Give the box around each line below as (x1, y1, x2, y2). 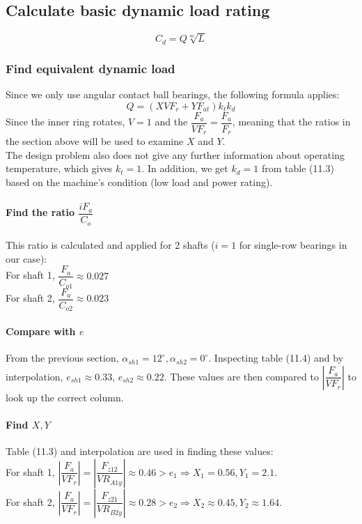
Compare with (6, 324, 76, 339)
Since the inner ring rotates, (6, 114, 125, 129)
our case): (6, 251, 47, 265)
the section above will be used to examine (6, 134, 184, 148)
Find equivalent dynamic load (6, 59, 175, 77)
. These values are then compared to (164, 369, 319, 383)
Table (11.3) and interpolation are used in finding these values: (6, 444, 274, 458)
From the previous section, (6, 350, 119, 365)
